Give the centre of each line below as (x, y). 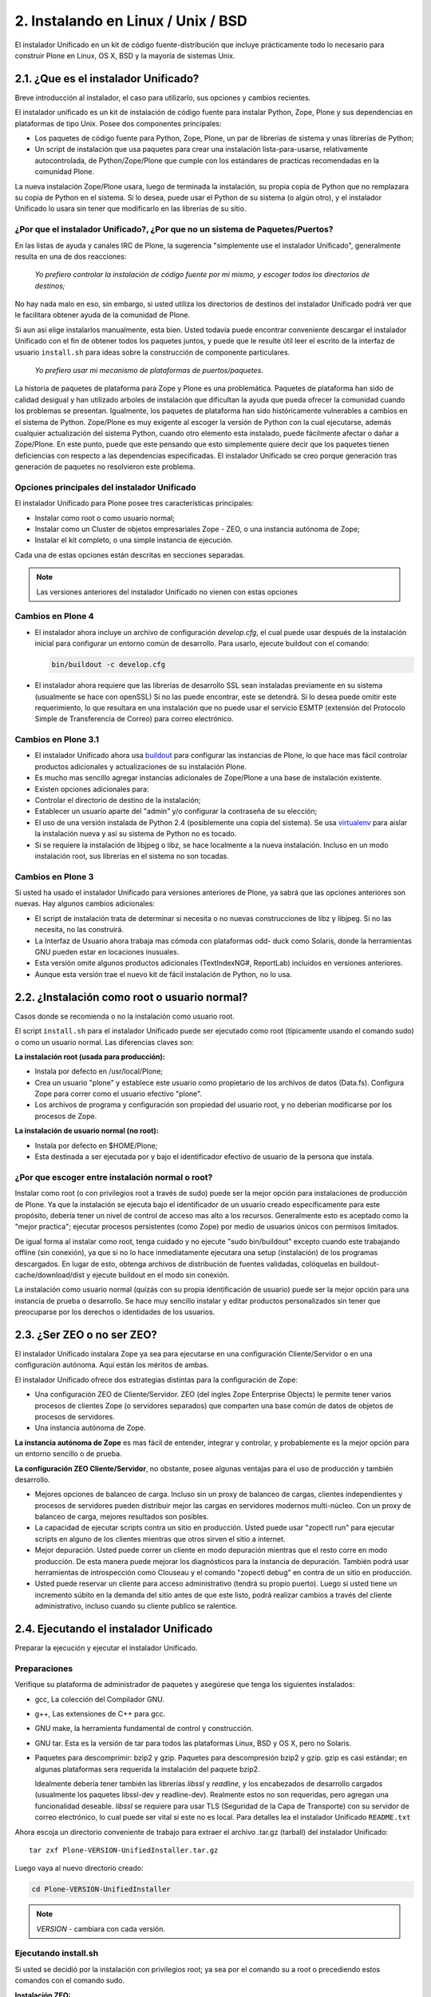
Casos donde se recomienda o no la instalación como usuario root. (125, 1016)
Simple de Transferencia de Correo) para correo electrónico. (134, 719)
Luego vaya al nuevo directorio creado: (79, 1868)
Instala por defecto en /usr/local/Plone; (99, 1071)
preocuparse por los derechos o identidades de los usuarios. (115, 1312)
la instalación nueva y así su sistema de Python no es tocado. (136, 834)
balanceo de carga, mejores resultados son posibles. (122, 1517)
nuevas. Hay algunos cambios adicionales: (85, 903)
